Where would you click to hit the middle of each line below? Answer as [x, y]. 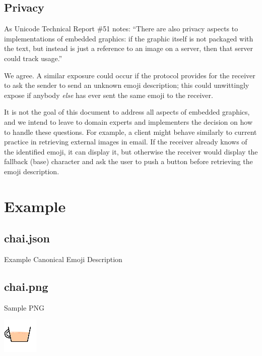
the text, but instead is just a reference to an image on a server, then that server [129, 48]
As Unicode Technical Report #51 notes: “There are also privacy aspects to [121, 29]
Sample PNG [24, 307]
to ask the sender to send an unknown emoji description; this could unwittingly [127, 85]
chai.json [27, 238]
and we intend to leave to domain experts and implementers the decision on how [128, 121]
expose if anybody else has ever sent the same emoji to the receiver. [109, 95]
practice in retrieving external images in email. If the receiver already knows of [126, 142]
